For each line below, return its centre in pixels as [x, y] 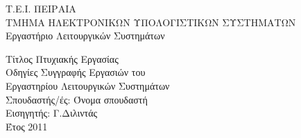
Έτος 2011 [27, 126]
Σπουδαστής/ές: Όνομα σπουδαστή [77, 99]
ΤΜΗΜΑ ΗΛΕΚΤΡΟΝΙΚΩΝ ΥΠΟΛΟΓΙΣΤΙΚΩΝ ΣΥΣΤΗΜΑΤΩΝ [151, 22]
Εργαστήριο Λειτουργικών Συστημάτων [85, 36]
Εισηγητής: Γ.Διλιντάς [52, 113]
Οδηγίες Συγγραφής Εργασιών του [76, 72]
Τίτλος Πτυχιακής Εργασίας [62, 58]
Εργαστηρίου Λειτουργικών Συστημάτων [88, 85]
